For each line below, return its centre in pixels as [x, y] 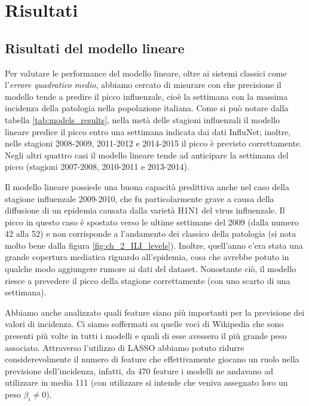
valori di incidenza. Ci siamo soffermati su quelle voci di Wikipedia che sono [144, 324]
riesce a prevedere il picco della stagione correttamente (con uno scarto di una [148, 280]
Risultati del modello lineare [95, 48]
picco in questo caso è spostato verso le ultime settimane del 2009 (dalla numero [152, 222]
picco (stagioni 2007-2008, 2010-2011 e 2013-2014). [97, 167]
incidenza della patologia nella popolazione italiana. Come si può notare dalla [147, 108]
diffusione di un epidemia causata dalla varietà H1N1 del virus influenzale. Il [145, 210]
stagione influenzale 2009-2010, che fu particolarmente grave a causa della [140, 198]
